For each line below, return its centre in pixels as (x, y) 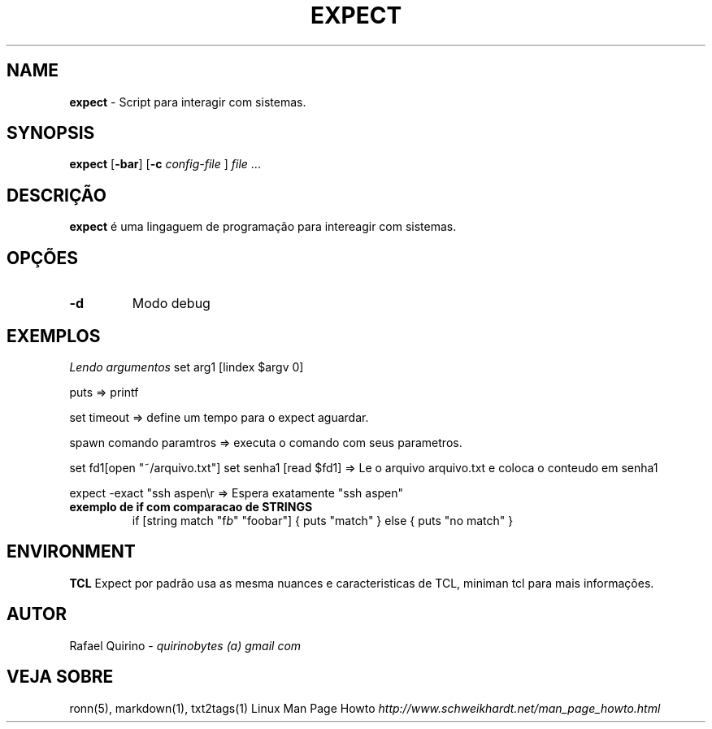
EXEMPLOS (54, 336)
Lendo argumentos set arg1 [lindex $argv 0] (187, 367)
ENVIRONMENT (71, 552)
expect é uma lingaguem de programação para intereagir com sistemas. (263, 227)
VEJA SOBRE (60, 677)
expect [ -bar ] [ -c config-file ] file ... (165, 164)
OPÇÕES (43, 258)
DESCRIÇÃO (56, 195)
